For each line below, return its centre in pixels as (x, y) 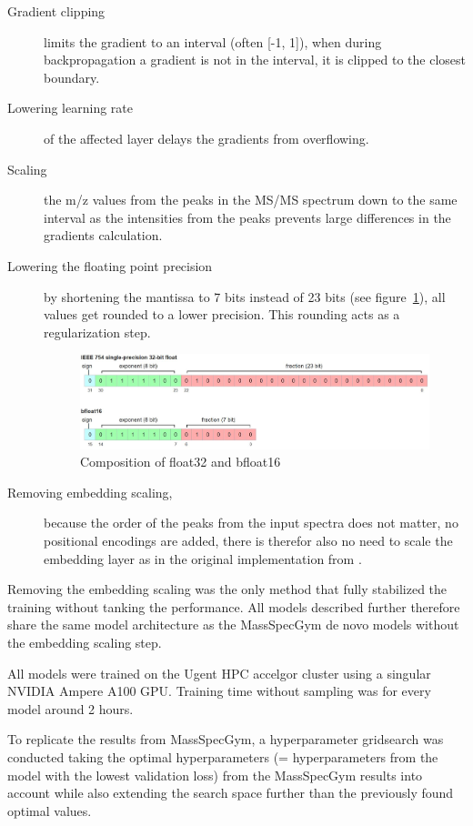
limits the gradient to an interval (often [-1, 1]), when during (213, 41)
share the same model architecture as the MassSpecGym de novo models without (233, 625)
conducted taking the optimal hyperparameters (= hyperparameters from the (223, 756)
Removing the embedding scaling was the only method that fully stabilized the (227, 589)
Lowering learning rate (70, 108)
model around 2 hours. (70, 708)
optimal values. (50, 810)
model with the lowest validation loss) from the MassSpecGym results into (215, 775)
